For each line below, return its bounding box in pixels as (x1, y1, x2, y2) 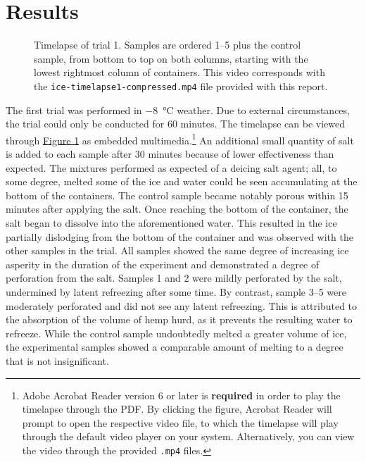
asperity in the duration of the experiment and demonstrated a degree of (6, 256, 320, 271)
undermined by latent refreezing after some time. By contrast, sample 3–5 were (6, 284, 346, 299)
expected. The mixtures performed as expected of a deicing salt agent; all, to (6, 160, 337, 175)
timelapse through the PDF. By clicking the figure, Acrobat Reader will (22, 401, 332, 416)
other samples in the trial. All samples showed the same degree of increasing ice (6, 243, 349, 258)
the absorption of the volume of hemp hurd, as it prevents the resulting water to (6, 312, 353, 327)
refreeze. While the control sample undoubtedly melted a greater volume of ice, (6, 325, 347, 340)
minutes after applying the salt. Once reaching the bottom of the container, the (6, 201, 348, 216)
